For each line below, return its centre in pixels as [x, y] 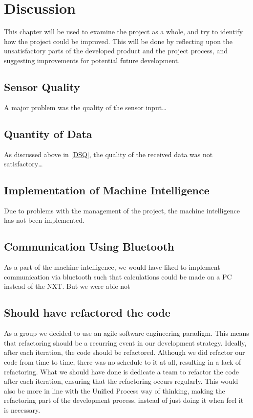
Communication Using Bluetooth [89, 246]
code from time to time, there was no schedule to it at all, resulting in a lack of [123, 362]
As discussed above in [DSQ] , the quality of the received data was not [108, 154]
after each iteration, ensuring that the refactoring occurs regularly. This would [121, 381]
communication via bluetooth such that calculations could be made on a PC [118, 276]
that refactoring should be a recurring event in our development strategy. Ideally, [125, 342]
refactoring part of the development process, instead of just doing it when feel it [124, 400]
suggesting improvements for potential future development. [92, 60]
